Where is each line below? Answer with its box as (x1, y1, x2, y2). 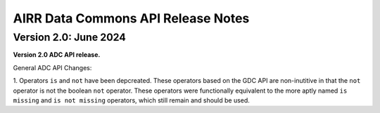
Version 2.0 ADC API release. (13, 51, 101, 59)
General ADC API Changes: (13, 63, 92, 72)
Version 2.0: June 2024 (13, 31, 126, 44)
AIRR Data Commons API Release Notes (13, 11, 250, 26)
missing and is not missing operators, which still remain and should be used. (13, 95, 250, 105)
